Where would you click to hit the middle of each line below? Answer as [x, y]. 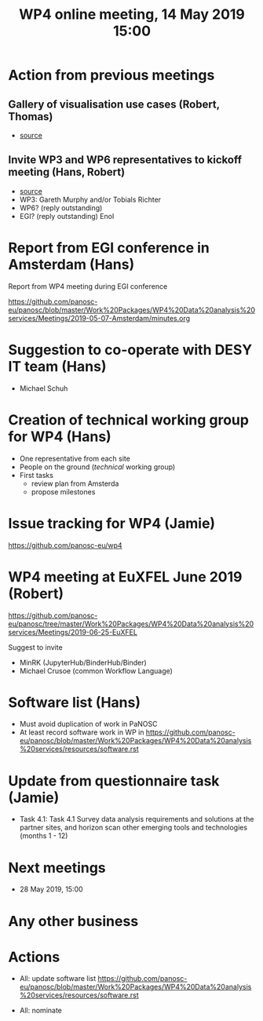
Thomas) [31, 117]
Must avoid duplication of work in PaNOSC [89, 724]
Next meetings [57, 868]
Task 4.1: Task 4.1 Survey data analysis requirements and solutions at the [137, 819]
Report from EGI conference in [109, 248]
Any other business [73, 921]
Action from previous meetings [111, 75]
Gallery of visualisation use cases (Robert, [114, 104]
